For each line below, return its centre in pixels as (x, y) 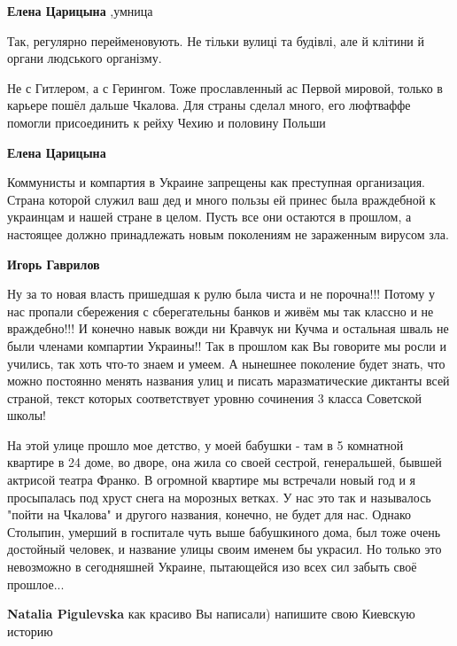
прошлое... (36, 584)
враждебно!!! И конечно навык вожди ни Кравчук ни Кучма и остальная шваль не (228, 328)
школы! (27, 415)
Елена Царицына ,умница (80, 11)
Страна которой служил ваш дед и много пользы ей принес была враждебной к (221, 199)
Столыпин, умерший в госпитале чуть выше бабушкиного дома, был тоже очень (224, 531)
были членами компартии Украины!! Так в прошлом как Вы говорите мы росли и (227, 345)
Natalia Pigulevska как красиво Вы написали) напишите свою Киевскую (211, 614)
